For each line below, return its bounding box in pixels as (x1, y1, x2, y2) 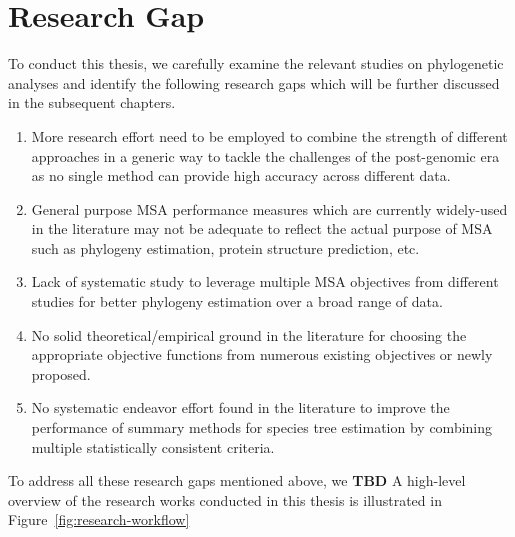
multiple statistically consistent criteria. (31, 436, 275, 457)
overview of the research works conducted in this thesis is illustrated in (8, 489, 442, 510)
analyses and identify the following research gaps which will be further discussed (8, 72, 500, 93)
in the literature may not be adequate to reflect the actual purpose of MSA (31, 218, 493, 239)
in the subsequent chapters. (8, 92, 176, 113)
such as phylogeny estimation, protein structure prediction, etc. (31, 237, 420, 258)
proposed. (31, 363, 91, 384)
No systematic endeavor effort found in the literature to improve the (31, 397, 450, 418)
